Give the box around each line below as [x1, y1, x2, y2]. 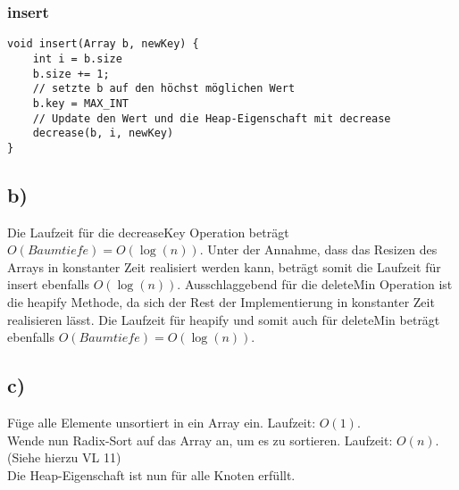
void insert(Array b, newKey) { [7, 37, 199, 51]
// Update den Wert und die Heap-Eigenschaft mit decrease [32, 112, 391, 125]
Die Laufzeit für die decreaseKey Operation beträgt [7, 222, 289, 241]
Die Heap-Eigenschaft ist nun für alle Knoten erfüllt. [7, 465, 296, 484]
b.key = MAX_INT [32, 96, 129, 110]
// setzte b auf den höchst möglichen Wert [32, 82, 296, 96]
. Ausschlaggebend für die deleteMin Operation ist [177, 275, 453, 294]
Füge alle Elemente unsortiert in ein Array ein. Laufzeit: [7, 413, 316, 432]
